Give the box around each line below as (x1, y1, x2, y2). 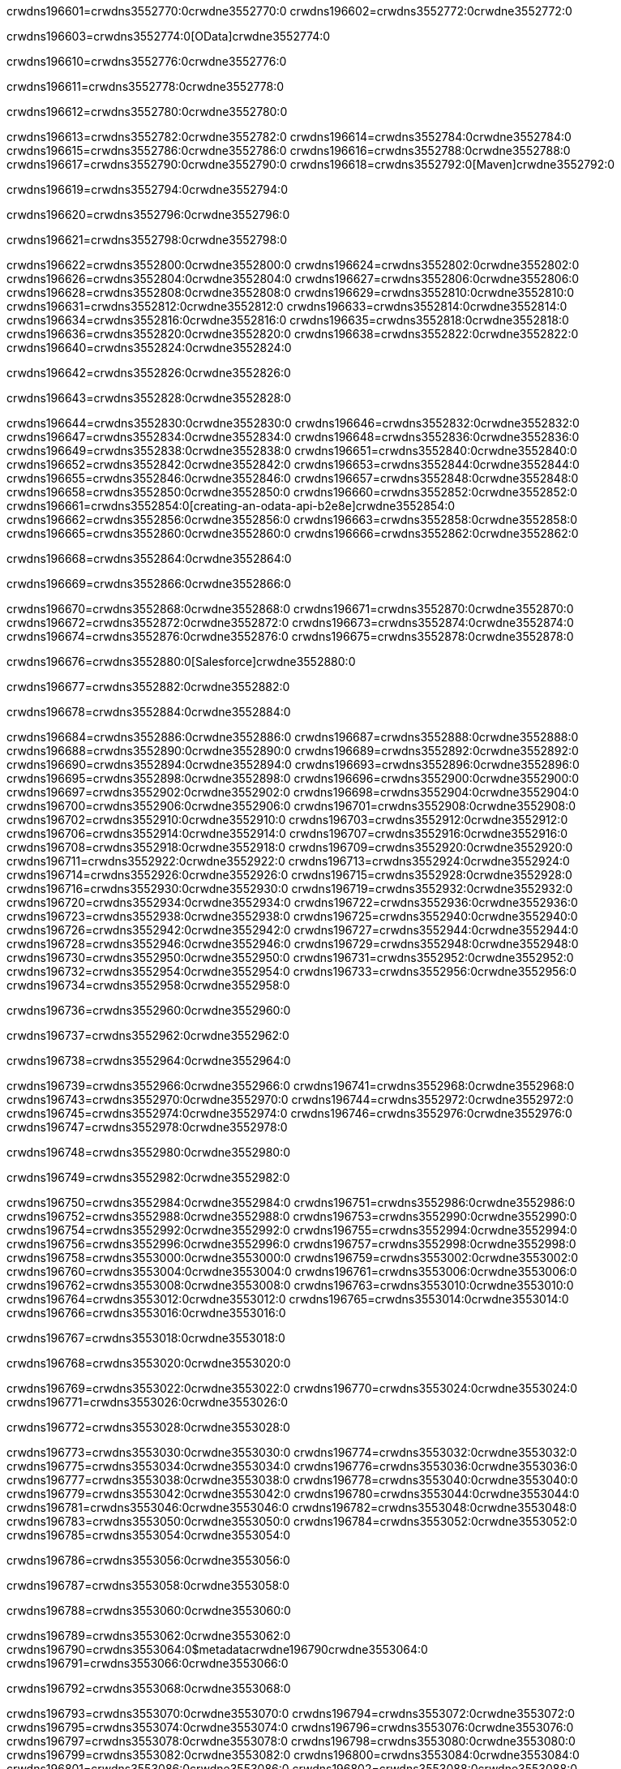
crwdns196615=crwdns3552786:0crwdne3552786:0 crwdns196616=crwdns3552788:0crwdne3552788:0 (6, 144, 571, 157)
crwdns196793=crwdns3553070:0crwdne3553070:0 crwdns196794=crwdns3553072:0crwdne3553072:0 (6, 1707, 575, 1720)
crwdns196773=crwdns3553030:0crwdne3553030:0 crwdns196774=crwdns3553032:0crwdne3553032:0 (6, 1445, 577, 1459)
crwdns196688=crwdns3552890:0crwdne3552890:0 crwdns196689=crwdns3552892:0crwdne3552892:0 (6, 744, 579, 758)
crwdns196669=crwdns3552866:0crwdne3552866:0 (6, 577, 291, 590)
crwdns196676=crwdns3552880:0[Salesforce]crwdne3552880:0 (6, 655, 356, 668)
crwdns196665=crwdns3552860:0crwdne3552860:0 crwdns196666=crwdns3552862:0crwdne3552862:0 (6, 526, 579, 540)
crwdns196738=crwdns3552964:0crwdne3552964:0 (6, 1054, 291, 1067)
